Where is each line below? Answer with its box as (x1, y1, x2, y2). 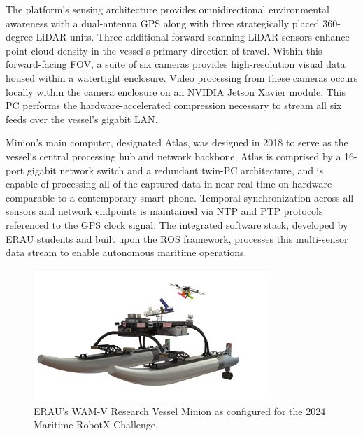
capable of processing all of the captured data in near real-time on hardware (6, 176, 332, 191)
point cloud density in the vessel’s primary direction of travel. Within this (6, 43, 322, 57)
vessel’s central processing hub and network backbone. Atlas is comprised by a (6, 148, 341, 163)
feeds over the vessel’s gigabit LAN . (6, 111, 158, 126)
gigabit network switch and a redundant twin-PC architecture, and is (27, 162, 324, 177)
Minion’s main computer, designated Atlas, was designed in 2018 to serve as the (6, 135, 348, 150)
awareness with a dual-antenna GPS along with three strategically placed (6, 15, 320, 30)
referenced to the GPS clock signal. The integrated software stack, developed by (6, 217, 348, 232)
